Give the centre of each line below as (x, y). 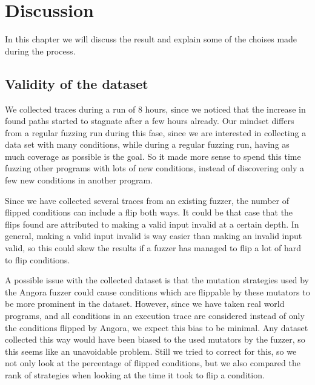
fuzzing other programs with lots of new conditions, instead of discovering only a (155, 168)
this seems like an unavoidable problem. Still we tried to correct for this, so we (151, 351)
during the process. (40, 51)
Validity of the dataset (77, 83)
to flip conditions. (38, 259)
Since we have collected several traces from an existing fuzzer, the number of (147, 200)
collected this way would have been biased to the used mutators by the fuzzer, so (155, 339)
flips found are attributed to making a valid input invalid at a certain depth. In (152, 224)
